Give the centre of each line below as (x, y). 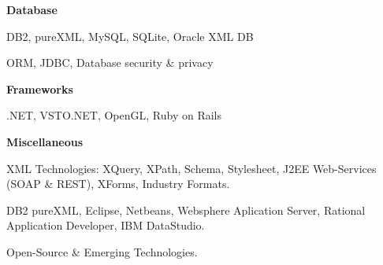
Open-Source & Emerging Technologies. (102, 251)
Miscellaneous (45, 141)
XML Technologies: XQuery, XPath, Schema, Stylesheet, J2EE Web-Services (191, 168)
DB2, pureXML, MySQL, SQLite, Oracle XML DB (130, 36)
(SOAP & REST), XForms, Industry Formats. (118, 184)
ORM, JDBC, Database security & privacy (110, 63)
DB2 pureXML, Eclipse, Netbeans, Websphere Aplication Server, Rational (186, 210)
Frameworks (40, 88)
